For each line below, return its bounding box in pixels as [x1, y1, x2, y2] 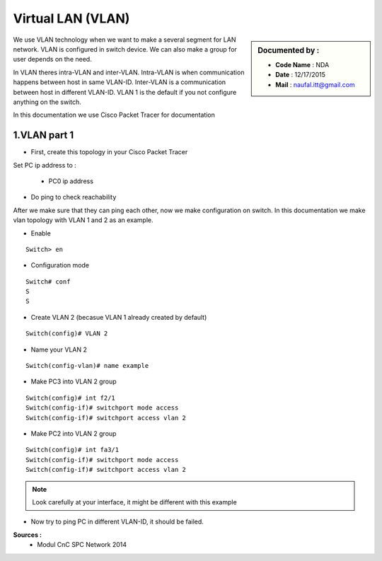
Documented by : [257, 45, 320, 55]
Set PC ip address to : [13, 161, 77, 169]
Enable [30, 229, 51, 237]
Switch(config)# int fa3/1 [25, 446, 120, 454]
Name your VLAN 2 [30, 345, 88, 354]
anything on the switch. [13, 98, 81, 106]
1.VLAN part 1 [13, 129, 74, 141]
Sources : [13, 531, 42, 539]
